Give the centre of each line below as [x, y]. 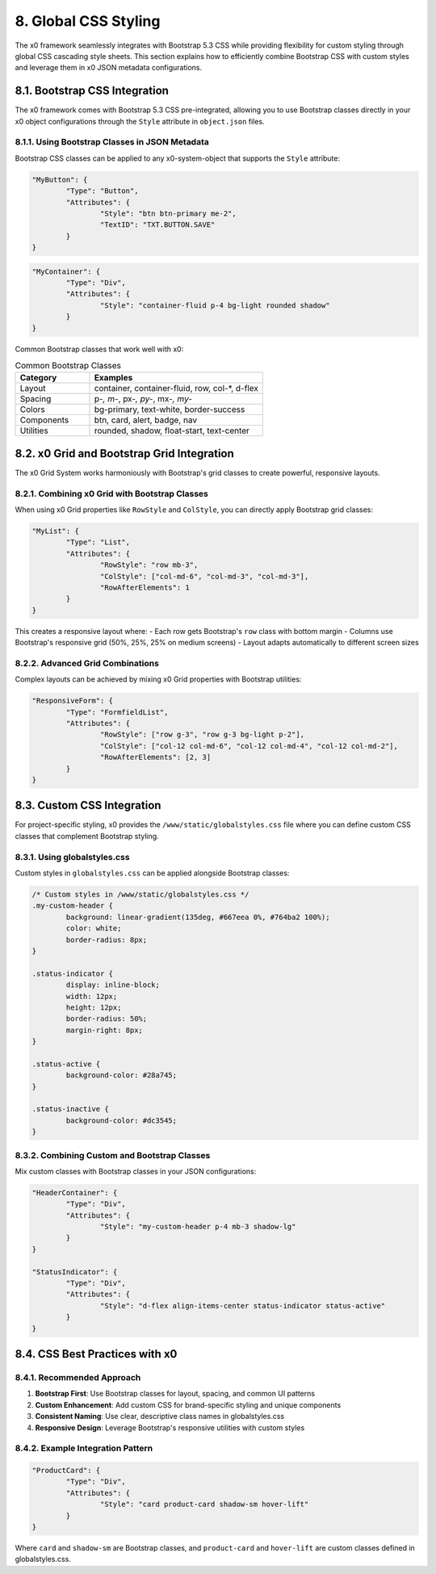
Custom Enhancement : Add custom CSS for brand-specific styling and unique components [188, 1404]
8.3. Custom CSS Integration [88, 806]
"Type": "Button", [102, 191]
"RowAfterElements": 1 [145, 587]
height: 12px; [94, 1007]
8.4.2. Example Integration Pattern [84, 1448]
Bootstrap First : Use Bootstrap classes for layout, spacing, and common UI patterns [175, 1394]
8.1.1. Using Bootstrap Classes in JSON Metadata [112, 142]
